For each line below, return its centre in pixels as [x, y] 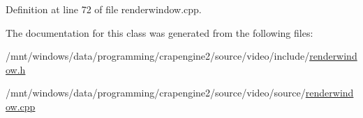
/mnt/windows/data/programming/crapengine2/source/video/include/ [158, 56]
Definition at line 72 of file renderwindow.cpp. [104, 9]
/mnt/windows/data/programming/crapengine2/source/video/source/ [156, 93]
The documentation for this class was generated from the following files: [160, 32]
